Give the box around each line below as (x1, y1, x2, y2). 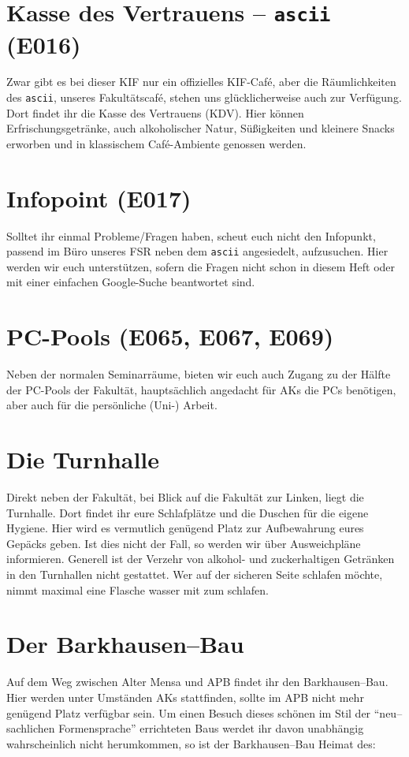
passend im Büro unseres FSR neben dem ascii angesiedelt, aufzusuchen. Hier (6, 243, 389, 259)
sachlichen (6, 720, 55, 736)
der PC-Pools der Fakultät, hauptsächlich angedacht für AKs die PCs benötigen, (6, 381, 396, 397)
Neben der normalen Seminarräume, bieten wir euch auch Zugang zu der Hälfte (6, 366, 391, 382)
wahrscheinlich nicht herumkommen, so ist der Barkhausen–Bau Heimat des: (6, 735, 376, 751)
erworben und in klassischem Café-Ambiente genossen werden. (6, 135, 307, 151)
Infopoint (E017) (6, 181, 191, 214)
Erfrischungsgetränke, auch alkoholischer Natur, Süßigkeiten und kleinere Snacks (6, 120, 395, 136)
